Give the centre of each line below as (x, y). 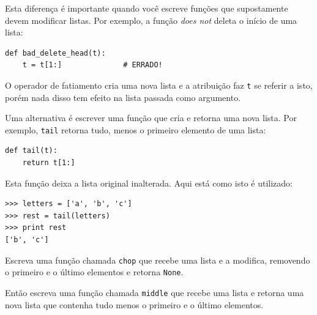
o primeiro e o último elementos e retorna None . (94, 272)
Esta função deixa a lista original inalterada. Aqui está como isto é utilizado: (149, 183)
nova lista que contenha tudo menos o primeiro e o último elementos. (134, 304)
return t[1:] (49, 163)
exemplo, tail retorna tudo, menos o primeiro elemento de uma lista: (136, 129)
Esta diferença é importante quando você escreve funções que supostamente (147, 8)
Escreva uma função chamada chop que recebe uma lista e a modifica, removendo (158, 260)
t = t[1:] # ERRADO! (92, 65)
